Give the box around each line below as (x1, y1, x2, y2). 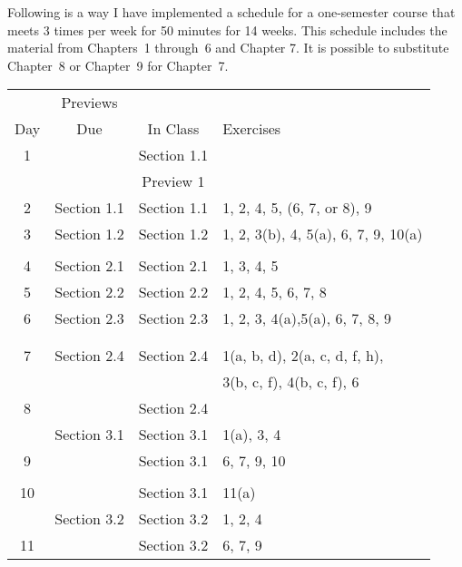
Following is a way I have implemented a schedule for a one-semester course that (7, 3, 456, 21)
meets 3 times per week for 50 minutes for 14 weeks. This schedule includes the (7, 20, 447, 39)
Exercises (222, 118, 281, 140)
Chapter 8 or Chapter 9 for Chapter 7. (7, 55, 229, 74)
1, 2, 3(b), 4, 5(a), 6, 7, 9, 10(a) (222, 223, 423, 245)
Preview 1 (142, 171, 205, 192)
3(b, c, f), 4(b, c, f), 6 (222, 371, 359, 393)
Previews (61, 92, 118, 113)
